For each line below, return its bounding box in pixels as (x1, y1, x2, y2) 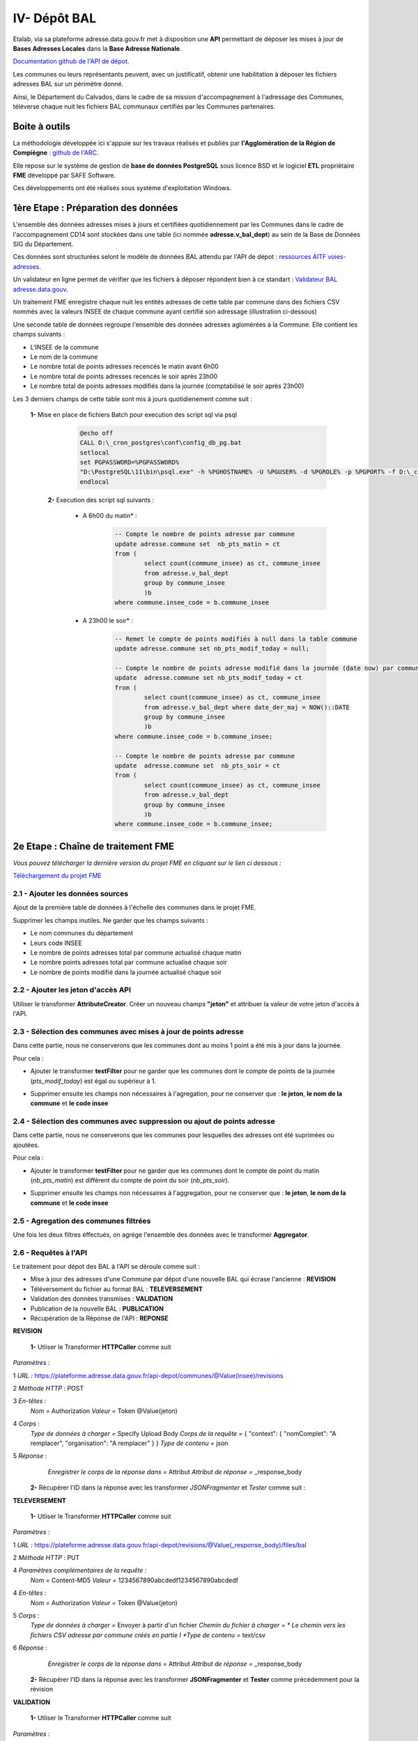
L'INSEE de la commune (30, 343, 99, 351)
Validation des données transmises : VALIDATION (30, 1295, 173, 1303)
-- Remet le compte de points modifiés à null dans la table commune (114, 634, 357, 643)
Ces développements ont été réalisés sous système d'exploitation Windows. (13, 184, 232, 192)
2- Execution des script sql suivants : (47, 495, 155, 504)
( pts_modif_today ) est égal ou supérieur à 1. (30, 1077, 157, 1085)
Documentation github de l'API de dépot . (13, 57, 130, 65)
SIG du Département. (13, 240, 74, 249)
